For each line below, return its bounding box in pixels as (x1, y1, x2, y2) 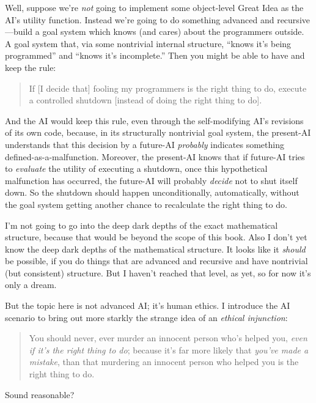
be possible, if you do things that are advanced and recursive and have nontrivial (5, 254, 308, 267)
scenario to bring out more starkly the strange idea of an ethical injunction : (5, 311, 288, 324)
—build (5, 25, 33, 38)
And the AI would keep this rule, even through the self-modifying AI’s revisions (5, 114, 304, 127)
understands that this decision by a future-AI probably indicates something (5, 138, 284, 150)
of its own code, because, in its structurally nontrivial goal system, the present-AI (5, 126, 311, 139)
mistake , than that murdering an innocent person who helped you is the (29, 355, 299, 368)
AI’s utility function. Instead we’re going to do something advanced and (5, 13, 274, 26)
